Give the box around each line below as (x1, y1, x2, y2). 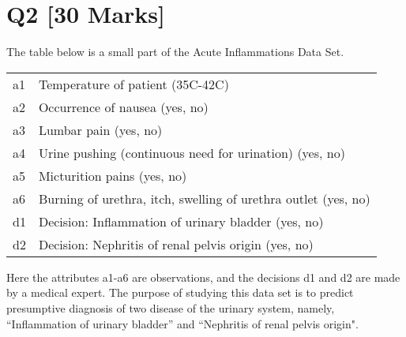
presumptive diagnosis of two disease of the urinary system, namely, (6, 299, 335, 316)
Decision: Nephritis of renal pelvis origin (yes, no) (38, 234, 314, 253)
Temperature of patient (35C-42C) (38, 74, 229, 93)
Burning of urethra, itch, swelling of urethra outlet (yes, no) (38, 189, 370, 208)
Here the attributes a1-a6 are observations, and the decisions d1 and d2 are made (6, 268, 400, 285)
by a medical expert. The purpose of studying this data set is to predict (6, 284, 354, 301)
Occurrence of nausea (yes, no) (38, 97, 209, 116)
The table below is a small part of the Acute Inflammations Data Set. (6, 43, 344, 60)
